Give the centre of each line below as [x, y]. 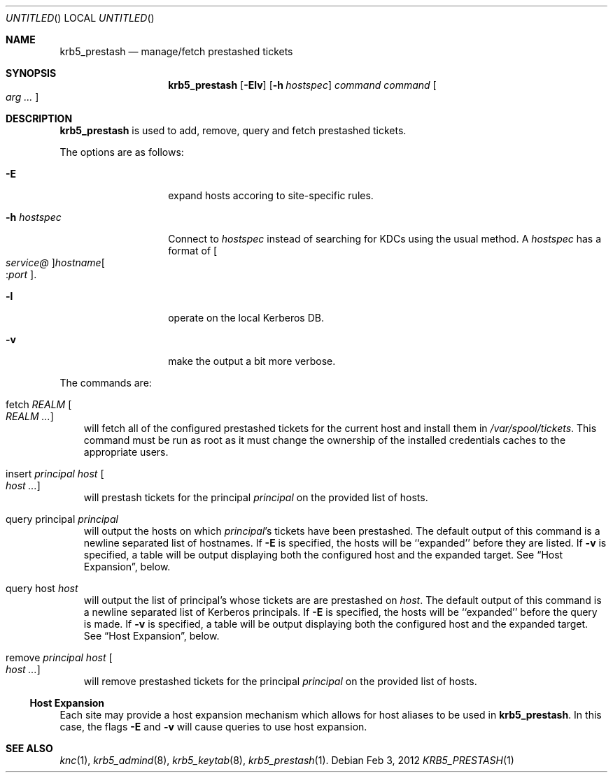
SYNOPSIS [31, 73]
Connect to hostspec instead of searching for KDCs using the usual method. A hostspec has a [385, 239]
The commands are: [106, 383]
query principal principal [62, 519]
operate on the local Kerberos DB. [246, 318]
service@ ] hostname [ [55, 262]
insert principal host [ [55, 474]
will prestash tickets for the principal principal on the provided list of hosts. [256, 497]
